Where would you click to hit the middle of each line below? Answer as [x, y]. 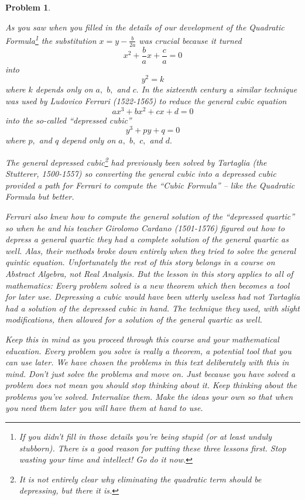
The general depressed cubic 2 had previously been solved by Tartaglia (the [136, 161]
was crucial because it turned [190, 40]
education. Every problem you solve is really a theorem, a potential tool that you [148, 350]
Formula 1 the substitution [51, 40]
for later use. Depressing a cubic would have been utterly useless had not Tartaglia [153, 297]
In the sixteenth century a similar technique [219, 89]
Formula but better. [40, 196]
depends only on [64, 89]
